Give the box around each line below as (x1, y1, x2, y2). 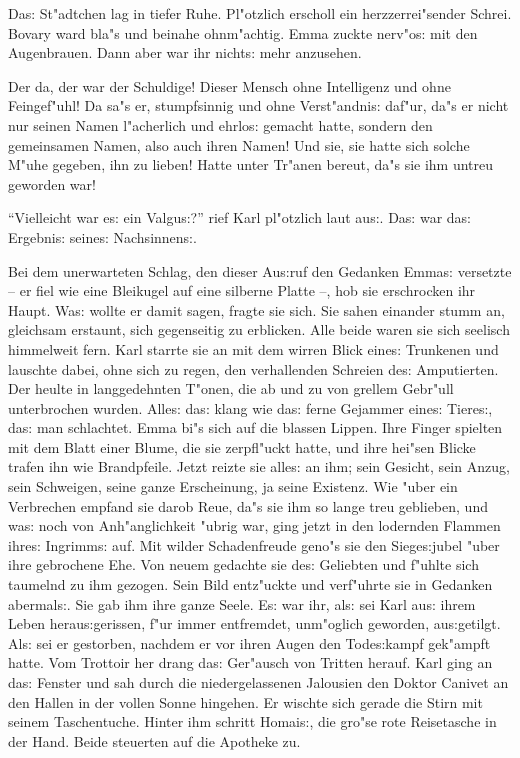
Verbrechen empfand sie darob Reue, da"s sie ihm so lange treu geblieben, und (8, 495, 488, 516)
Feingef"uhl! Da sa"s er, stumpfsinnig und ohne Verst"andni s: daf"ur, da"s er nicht (8, 95, 509, 116)
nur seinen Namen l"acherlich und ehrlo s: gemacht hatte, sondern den (8, 114, 433, 135)
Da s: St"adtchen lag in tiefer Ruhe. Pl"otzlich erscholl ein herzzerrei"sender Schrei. (8, 3, 512, 23)
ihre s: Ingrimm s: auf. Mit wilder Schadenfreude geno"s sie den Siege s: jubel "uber (8, 534, 500, 555)
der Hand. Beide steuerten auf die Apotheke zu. (8, 730, 301, 751)
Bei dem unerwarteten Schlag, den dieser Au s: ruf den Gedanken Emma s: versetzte (8, 260, 512, 281)
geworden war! (8, 173, 96, 194)
